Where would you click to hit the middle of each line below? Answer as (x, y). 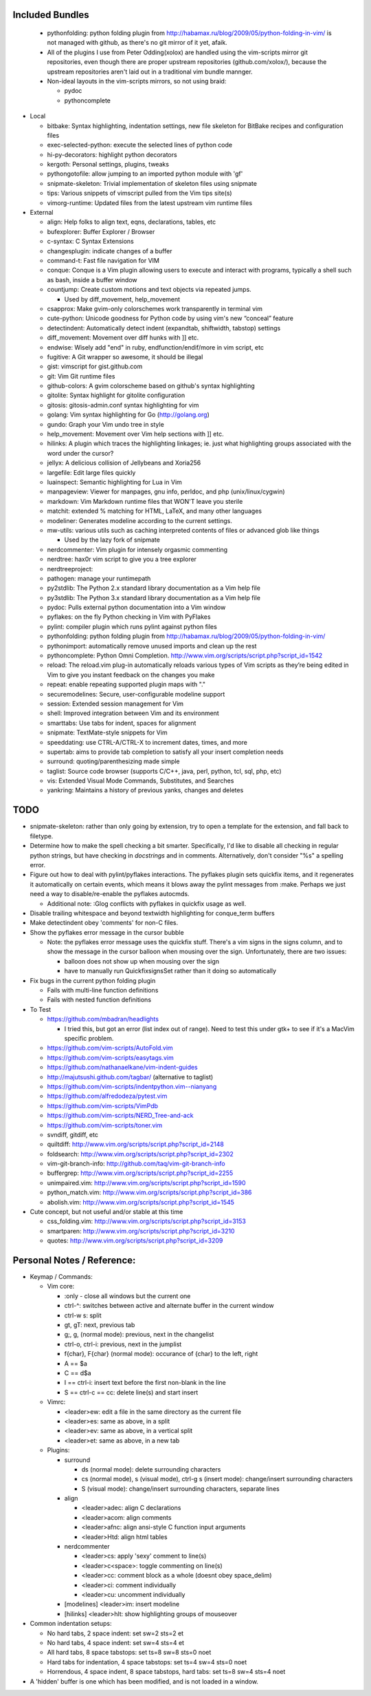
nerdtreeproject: (70, 569)
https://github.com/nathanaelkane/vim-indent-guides (123, 1068)
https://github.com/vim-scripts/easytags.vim (111, 1057)
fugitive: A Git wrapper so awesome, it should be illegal (125, 357)
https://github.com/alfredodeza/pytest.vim (107, 1096)
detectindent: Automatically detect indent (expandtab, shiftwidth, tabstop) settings (164, 328)
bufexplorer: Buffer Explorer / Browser (101, 231)
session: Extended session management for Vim (115, 703)
